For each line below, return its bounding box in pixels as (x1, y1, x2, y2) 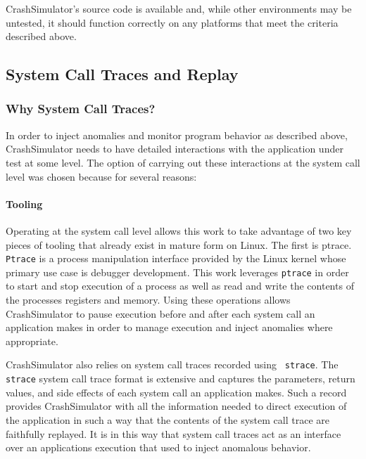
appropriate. (6, 333, 58, 348)
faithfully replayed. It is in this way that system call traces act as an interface (6, 426, 341, 441)
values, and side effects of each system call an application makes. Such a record (6, 384, 347, 399)
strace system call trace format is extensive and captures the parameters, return (6, 371, 355, 386)
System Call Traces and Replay (6, 63, 239, 85)
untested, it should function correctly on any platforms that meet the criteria (6, 15, 339, 30)
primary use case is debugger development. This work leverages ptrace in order (6, 264, 349, 279)
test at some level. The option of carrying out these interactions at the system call (6, 155, 360, 169)
